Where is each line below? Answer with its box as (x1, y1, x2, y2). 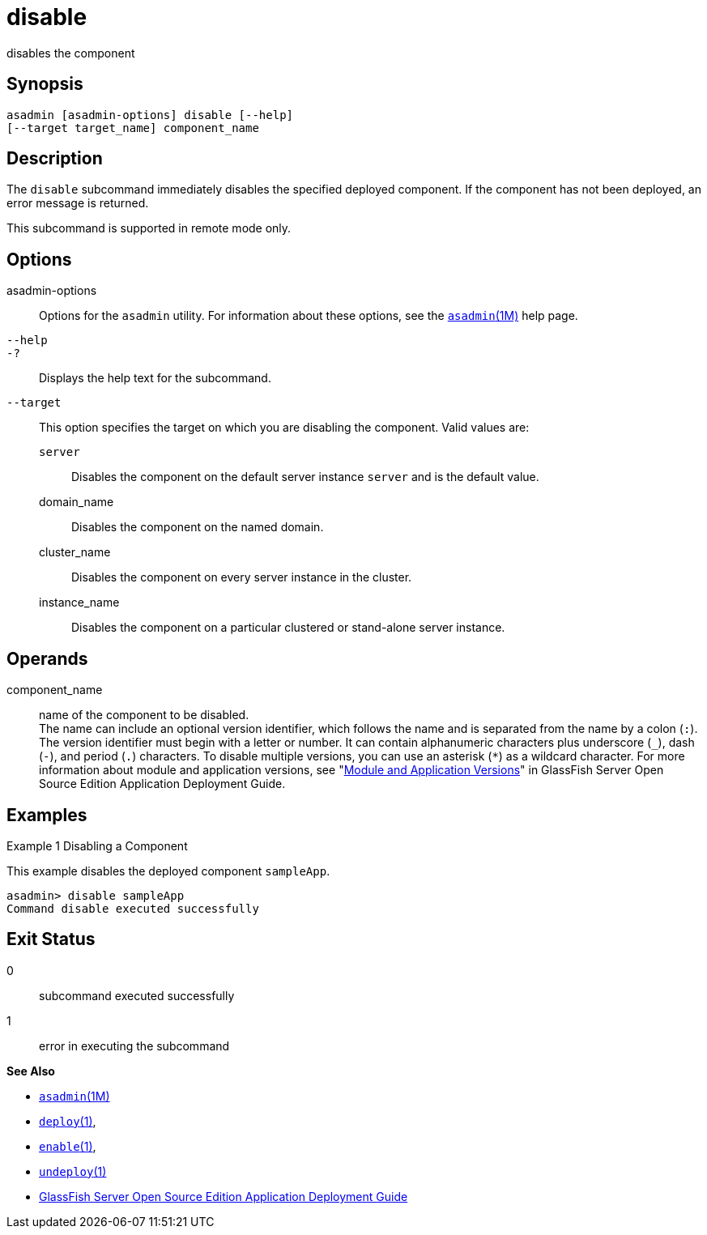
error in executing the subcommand (39, 1038, 230, 1053)
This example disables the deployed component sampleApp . (6, 863, 330, 878)
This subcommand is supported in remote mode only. (6, 221, 292, 236)
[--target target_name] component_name (6, 121, 259, 134)
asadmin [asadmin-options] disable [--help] (6, 108, 294, 121)
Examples (6, 804, 87, 825)
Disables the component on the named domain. (71, 520, 324, 534)
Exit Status (6, 929, 96, 950)
